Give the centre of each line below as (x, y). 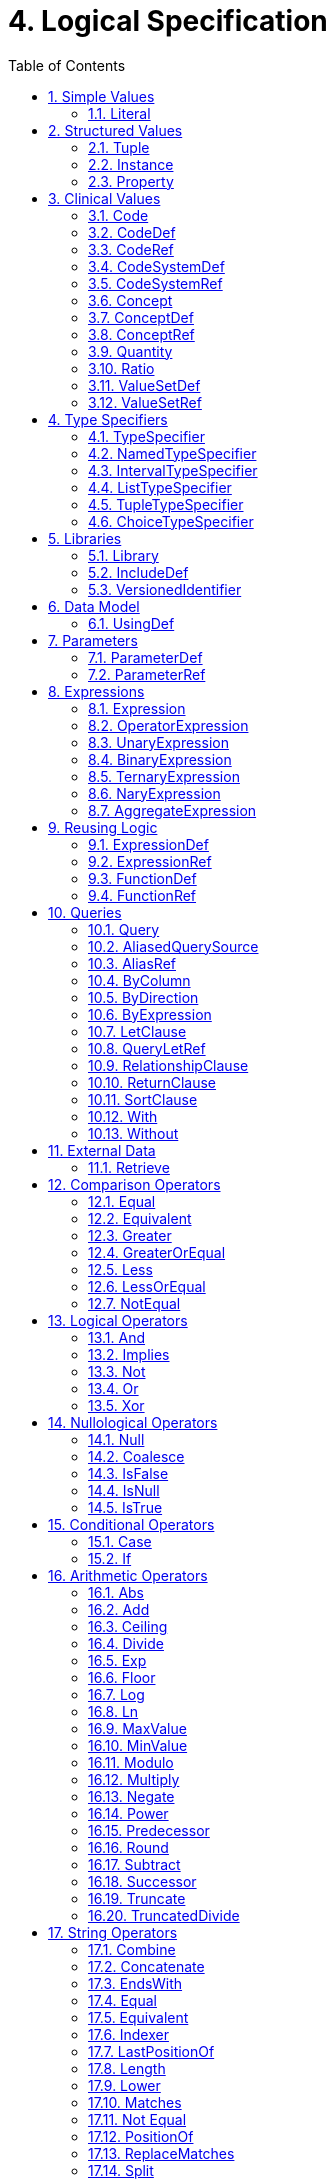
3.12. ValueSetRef (145, 402)
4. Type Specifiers (108, 419)
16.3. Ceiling (128, 1626)
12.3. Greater (130, 1235)
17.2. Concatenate (146, 1966)
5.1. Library (123, 555)
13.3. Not (117, 1371)
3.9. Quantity (130, 351)
